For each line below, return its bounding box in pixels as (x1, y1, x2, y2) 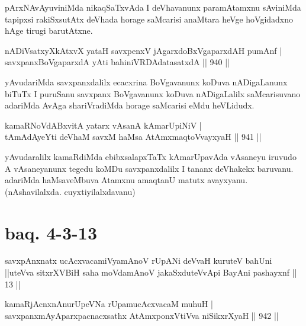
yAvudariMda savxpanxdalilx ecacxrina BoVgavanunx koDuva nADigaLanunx (5, 75, 288, 88)
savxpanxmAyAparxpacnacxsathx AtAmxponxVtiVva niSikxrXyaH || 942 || (5, 309, 279, 321)
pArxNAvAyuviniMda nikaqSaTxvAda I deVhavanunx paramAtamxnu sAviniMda (5, 1, 301, 13)
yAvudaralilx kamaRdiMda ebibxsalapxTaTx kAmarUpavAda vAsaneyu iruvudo (5, 150, 297, 162)
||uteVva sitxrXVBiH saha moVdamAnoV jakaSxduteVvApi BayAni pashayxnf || (5, 266, 297, 279)
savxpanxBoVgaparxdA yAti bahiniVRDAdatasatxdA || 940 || (5, 56, 230, 68)
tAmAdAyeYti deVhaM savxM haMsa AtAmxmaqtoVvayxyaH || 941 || (5, 130, 262, 143)
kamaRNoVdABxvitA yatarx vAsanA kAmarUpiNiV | (5, 119, 202, 131)
